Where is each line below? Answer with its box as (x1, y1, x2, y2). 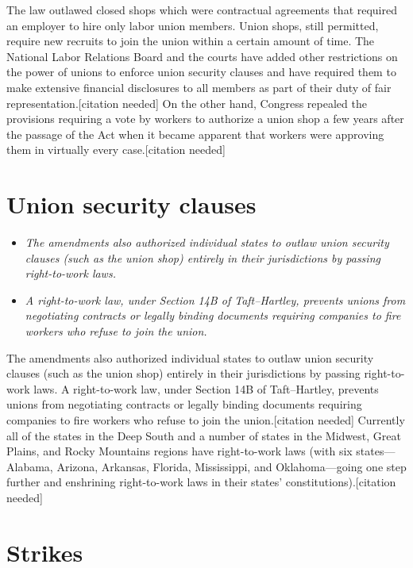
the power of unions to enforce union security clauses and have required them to (6, 63, 396, 80)
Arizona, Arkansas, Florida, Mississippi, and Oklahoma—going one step (56, 458, 407, 474)
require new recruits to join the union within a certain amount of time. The (6, 33, 375, 49)
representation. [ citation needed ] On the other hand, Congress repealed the (6, 94, 367, 111)
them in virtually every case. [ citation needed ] (6, 141, 226, 158)
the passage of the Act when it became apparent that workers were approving (6, 125, 384, 142)
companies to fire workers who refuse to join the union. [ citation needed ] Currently (6, 412, 405, 428)
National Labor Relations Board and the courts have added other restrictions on (6, 48, 398, 64)
